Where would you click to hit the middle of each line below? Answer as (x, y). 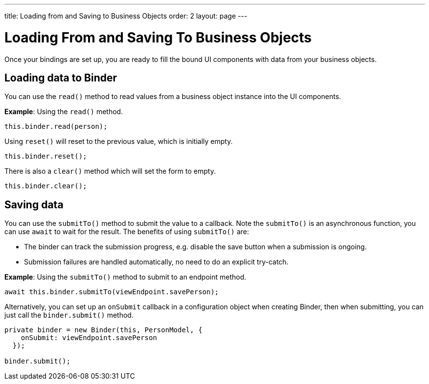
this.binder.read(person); (56, 127)
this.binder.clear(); (46, 186)
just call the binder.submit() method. (69, 315)
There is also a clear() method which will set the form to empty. (110, 171)
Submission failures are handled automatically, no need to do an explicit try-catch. (156, 262)
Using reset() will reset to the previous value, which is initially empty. (119, 141)
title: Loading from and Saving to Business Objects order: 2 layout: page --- (126, 16)
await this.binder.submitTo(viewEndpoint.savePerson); (112, 292)
